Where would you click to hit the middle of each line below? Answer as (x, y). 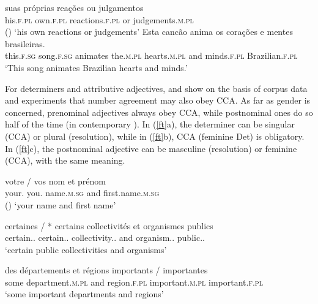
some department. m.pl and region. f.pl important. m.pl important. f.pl (134, 282)
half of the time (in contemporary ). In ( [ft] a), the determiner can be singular (150, 124)
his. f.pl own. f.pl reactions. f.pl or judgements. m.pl (99, 19)
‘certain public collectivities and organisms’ (86, 249)
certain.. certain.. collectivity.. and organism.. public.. (105, 237)
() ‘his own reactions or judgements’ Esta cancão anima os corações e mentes (149, 32)
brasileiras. (25, 43)
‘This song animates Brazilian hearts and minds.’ (96, 67)
